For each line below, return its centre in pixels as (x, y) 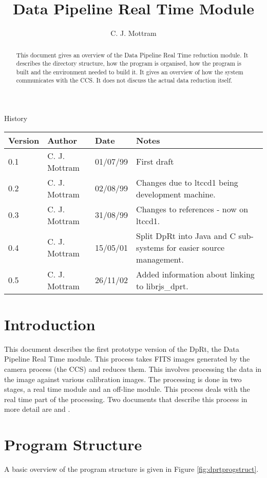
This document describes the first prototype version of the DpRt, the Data (122, 348)
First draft (155, 162)
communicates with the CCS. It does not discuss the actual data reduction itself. (124, 80)
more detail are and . (37, 409)
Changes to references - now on (192, 209)
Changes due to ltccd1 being (187, 182)
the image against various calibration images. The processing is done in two (123, 379)
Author (62, 140)
